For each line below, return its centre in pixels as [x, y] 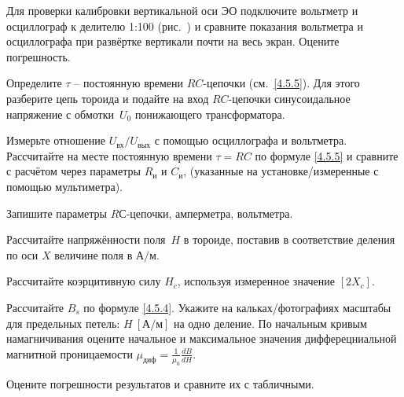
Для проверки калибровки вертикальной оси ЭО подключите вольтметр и [182, 10]
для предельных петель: [63, 323]
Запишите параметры [57, 213]
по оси [22, 254]
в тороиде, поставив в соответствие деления [289, 239]
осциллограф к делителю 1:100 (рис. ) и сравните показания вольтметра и [185, 26]
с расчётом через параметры [73, 171]
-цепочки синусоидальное [289, 98]
